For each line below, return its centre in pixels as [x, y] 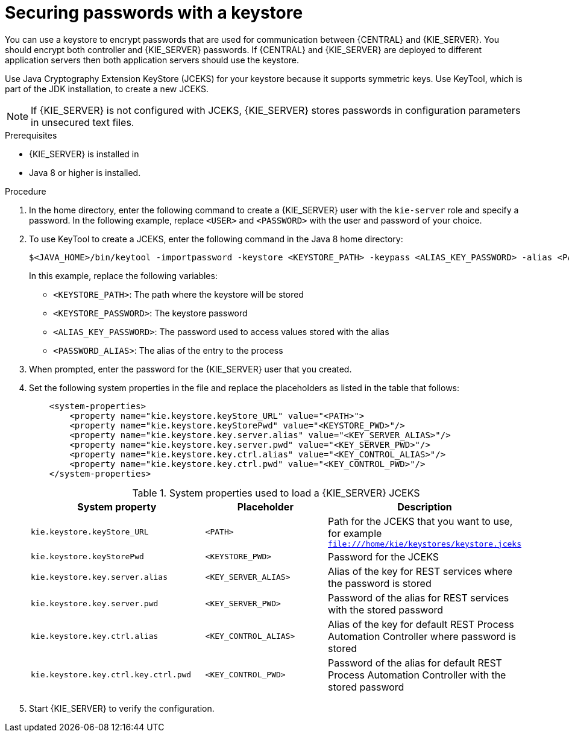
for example [355, 533]
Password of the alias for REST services [419, 597]
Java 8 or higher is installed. [85, 172]
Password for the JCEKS [384, 557]
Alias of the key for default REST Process [421, 624]
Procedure [26, 191]
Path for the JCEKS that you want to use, [420, 521]
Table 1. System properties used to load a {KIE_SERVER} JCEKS [276, 493]
